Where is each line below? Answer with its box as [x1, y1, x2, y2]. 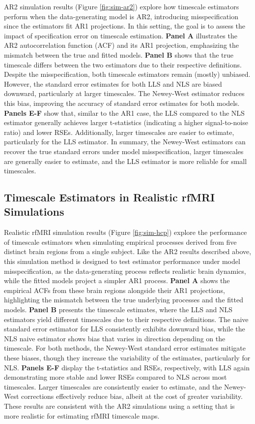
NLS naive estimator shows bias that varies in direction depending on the [4, 333, 226, 343]
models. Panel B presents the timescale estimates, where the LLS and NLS [4, 304, 233, 315]
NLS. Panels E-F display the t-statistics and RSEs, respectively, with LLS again [4, 362, 250, 372]
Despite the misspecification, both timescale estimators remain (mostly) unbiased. [4, 69, 251, 79]
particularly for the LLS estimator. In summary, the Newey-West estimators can [4, 136, 246, 147]
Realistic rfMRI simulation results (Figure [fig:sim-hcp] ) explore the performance [4, 227, 247, 237]
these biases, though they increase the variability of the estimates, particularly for [4, 353, 251, 362]
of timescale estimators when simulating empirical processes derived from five [4, 236, 237, 247]
